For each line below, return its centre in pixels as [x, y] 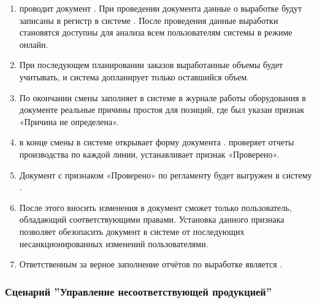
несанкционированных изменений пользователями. [114, 243]
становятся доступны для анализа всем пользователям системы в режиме [156, 32]
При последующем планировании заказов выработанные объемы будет [151, 65]
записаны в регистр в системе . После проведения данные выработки [149, 20]
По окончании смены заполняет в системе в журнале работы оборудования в [162, 97]
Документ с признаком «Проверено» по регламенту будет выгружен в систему [166, 175]
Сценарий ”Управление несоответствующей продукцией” [139, 291]
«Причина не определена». [69, 121]
